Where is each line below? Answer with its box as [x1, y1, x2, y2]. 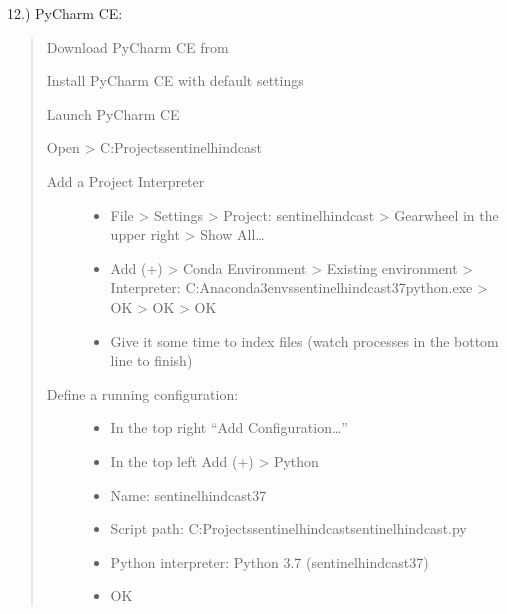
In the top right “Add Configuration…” [110, 417, 348, 438]
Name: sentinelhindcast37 [110, 484, 267, 505]
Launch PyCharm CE [46, 103, 180, 124]
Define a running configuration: [46, 383, 239, 404]
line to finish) [110, 350, 193, 371]
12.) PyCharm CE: [7, 3, 123, 23]
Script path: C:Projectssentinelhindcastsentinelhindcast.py [110, 518, 467, 539]
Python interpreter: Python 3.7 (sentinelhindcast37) [110, 551, 429, 572]
